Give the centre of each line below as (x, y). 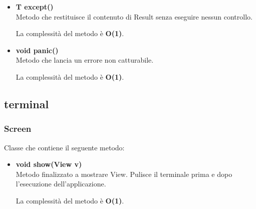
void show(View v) (49, 164)
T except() (35, 7)
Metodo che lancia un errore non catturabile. (85, 60)
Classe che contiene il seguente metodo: (64, 147)
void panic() (37, 50)
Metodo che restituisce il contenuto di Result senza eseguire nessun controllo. (134, 16)
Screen (18, 129)
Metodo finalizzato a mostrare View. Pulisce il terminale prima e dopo (124, 174)
